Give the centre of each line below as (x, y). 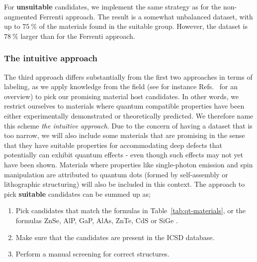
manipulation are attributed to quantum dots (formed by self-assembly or (116, 174)
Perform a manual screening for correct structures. (92, 254)
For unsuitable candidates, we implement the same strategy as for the (113, 6)
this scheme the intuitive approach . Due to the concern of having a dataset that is (128, 125)
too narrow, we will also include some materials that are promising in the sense (125, 135)
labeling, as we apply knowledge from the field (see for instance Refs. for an (121, 86)
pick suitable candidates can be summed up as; (77, 194)
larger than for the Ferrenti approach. (78, 36)
